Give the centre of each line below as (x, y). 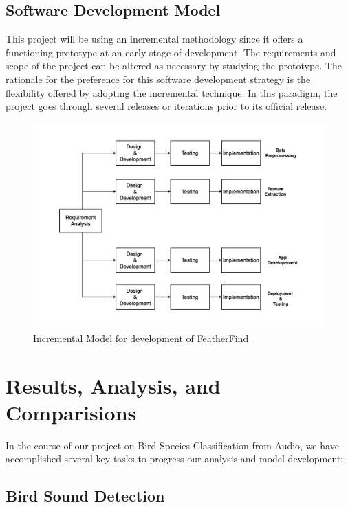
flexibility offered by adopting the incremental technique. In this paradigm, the (172, 92)
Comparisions (71, 412)
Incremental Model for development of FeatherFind (141, 338)
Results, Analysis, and (113, 385)
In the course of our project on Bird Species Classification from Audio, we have (172, 445)
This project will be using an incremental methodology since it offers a (154, 39)
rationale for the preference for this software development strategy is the (158, 79)
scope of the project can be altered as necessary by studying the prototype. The (174, 66)
